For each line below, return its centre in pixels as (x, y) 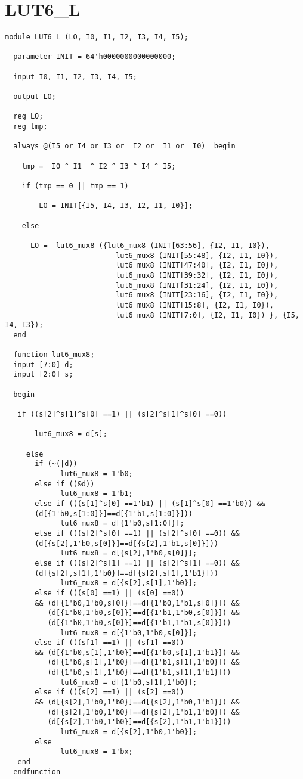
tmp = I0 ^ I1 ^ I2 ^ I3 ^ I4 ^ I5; (99, 166)
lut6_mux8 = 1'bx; (97, 752)
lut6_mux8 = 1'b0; (97, 474)
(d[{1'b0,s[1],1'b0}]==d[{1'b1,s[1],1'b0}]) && (143, 662)
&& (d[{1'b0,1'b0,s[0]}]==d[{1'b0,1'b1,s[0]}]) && (137, 603)
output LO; (35, 97)
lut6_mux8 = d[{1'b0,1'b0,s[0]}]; (129, 633)
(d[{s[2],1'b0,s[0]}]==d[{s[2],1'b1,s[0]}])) (126, 543)
